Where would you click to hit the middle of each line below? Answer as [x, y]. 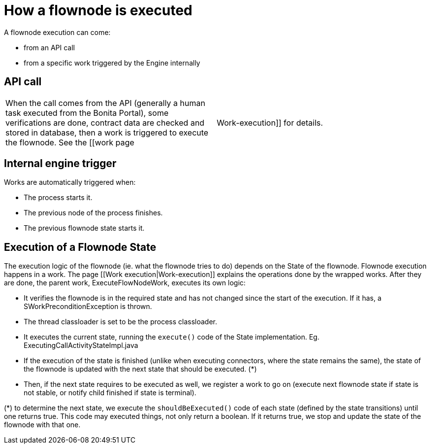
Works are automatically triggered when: [70, 182]
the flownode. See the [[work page [70, 142]
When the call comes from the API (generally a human [105, 103]
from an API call [49, 47]
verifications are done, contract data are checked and [105, 122]
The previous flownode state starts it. [84, 228]
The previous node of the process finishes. [93, 213]
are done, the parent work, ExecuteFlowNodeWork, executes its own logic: [125, 283]
